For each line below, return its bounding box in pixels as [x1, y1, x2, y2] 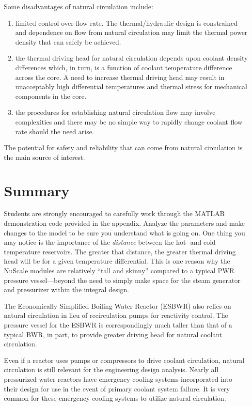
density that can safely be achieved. [15, 36, 121, 47]
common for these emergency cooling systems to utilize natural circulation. [4, 393, 226, 403]
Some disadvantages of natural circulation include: [4, 1, 153, 11]
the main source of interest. [4, 152, 85, 162]
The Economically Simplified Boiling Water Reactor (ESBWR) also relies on [4, 300, 231, 311]
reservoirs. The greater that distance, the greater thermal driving [42, 246, 236, 256]
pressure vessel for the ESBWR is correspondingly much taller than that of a [4, 319, 233, 329]
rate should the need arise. [15, 126, 94, 136]
